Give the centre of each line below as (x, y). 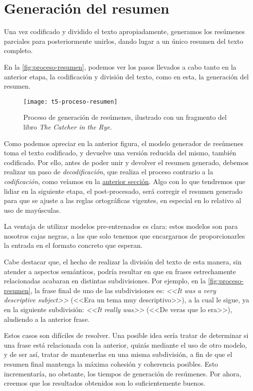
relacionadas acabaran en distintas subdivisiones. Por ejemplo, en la (105, 281)
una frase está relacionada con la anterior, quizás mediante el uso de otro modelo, (126, 344)
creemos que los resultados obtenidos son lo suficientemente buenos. (105, 383)
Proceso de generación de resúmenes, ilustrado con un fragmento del (125, 117)
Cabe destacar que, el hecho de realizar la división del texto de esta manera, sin (123, 262)
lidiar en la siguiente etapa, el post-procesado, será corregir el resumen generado (123, 191)
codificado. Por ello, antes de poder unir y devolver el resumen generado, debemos (126, 162)
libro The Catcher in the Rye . (68, 126)
